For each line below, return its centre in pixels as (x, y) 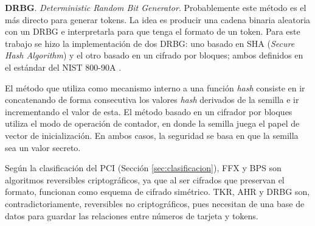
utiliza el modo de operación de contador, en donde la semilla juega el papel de (152, 123)
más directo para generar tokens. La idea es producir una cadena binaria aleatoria (158, 19)
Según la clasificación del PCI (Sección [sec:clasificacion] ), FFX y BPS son (143, 168)
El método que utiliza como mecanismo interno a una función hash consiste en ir (155, 87)
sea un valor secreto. (43, 147)
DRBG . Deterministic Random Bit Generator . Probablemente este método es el (156, 7)
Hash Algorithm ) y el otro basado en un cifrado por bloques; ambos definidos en (154, 55)
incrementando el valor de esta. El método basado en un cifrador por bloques (149, 111)
